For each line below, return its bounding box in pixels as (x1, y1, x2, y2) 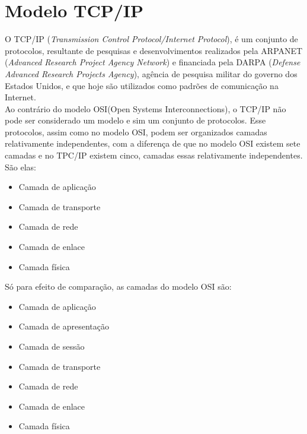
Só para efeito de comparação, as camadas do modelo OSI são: (5, 280, 232, 293)
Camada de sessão (18, 340, 85, 352)
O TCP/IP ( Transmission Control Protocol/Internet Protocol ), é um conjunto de (5, 33, 298, 45)
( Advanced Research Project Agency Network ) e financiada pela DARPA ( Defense (5, 56, 300, 68)
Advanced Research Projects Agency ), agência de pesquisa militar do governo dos (5, 67, 298, 80)
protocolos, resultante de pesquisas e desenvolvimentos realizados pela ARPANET (5, 44, 303, 56)
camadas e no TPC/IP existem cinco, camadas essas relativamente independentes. (5, 149, 303, 161)
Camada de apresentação (18, 320, 109, 332)
